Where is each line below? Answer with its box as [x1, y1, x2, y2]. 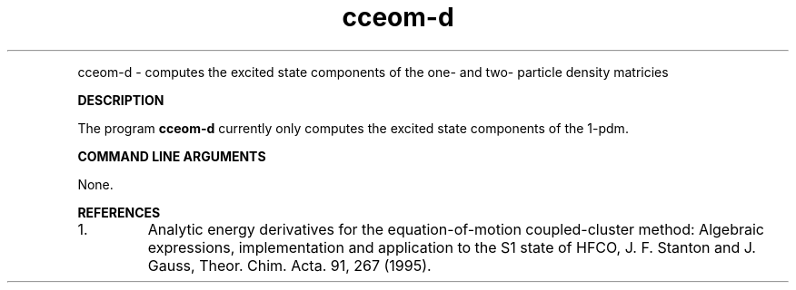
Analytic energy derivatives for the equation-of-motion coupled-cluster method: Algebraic [147, 219, 764, 238]
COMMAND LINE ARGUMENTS [77, 148, 266, 164]
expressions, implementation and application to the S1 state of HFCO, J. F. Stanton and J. [147, 237, 756, 256]
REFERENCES [77, 204, 161, 220]
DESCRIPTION [77, 92, 164, 108]
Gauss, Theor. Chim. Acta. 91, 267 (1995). [147, 256, 432, 275]
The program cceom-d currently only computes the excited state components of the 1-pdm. [77, 120, 629, 136]
